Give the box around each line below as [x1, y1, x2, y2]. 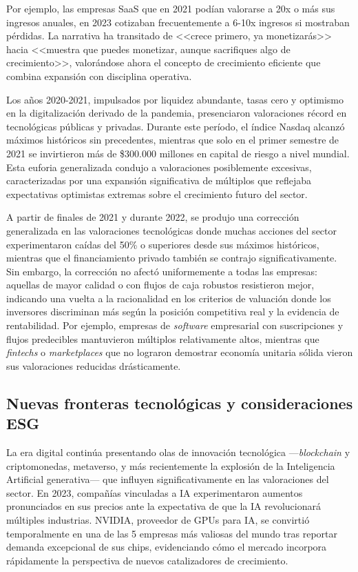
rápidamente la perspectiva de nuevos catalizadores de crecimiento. [6, 553, 288, 567]
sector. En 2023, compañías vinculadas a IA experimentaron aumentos [6, 485, 303, 500]
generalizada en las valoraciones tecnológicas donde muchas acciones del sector [6, 223, 337, 237]
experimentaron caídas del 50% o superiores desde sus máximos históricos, [6, 237, 319, 251]
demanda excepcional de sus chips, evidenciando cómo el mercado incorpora [6, 540, 327, 554]
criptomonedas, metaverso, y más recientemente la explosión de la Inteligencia [6, 458, 335, 473]
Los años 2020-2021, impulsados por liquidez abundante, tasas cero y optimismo [6, 92, 344, 106]
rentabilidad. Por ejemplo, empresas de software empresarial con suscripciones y [6, 318, 344, 333]
